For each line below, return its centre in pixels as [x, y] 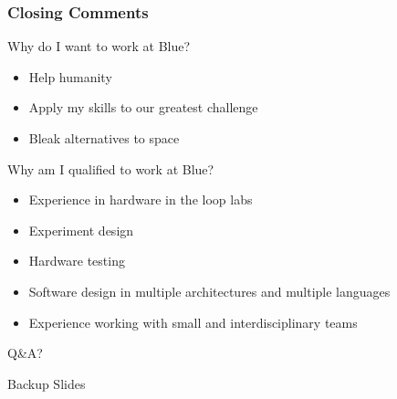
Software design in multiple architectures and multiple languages [209, 291]
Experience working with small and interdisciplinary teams [193, 322]
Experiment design [81, 230]
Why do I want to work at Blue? [99, 46]
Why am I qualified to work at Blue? [111, 168]
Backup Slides [47, 383]
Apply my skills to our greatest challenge [143, 107]
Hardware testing [77, 261]
